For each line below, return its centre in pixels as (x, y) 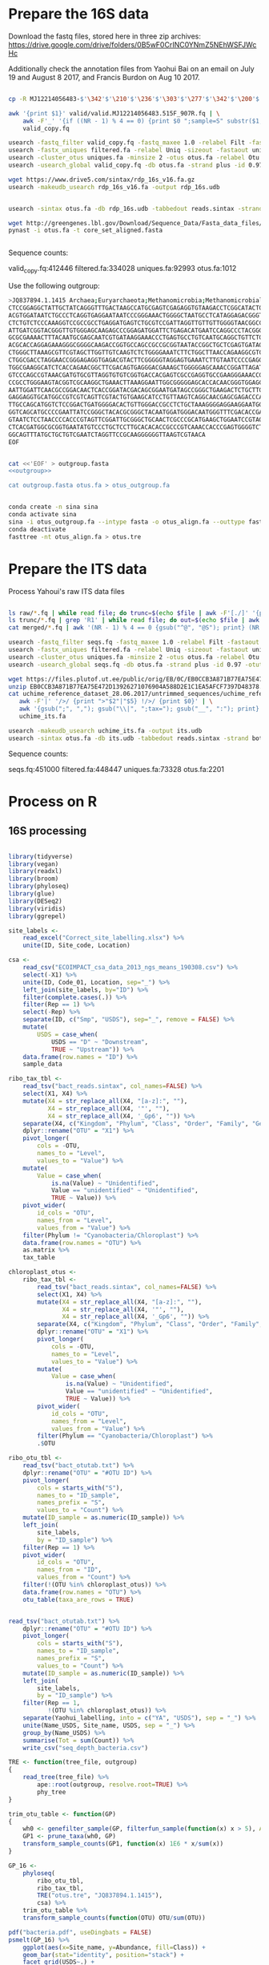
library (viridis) (37, 908)
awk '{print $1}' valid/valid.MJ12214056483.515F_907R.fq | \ (114, 113)
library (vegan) (34, 864)
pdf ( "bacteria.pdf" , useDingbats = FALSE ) (80, 1932)
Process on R (53, 801)
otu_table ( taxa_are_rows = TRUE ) (78, 1599)
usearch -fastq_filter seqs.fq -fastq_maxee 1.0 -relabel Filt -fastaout (134, 642)
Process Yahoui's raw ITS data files (67, 591)
